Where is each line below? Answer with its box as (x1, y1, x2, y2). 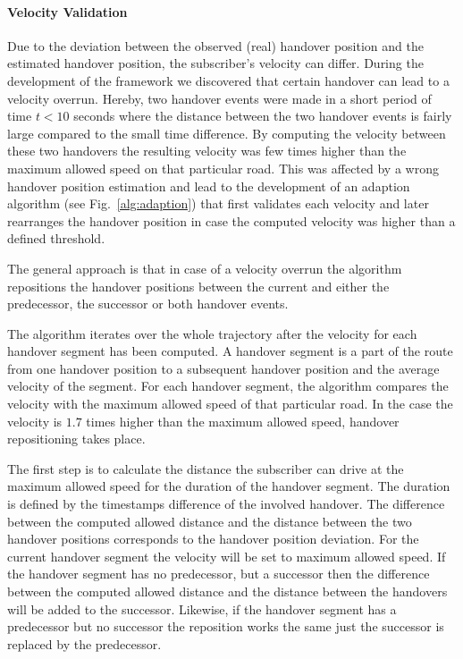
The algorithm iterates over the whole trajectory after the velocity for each (7, 324, 417, 342)
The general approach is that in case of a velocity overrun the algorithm (7, 258, 402, 277)
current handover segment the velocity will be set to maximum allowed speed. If (7, 546, 446, 565)
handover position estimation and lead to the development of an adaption (7, 176, 410, 195)
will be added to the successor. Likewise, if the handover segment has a (7, 599, 397, 618)
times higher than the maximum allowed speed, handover (86, 411, 400, 430)
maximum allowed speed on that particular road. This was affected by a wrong (7, 158, 439, 177)
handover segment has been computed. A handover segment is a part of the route (7, 342, 453, 360)
